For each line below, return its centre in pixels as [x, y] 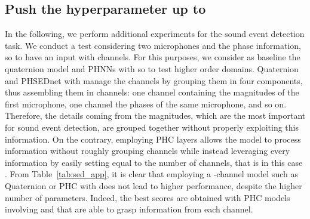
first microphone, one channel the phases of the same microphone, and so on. [146, 104]
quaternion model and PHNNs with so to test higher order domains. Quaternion [152, 68]
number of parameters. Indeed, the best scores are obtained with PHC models [148, 197]
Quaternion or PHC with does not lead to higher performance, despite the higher [154, 185]
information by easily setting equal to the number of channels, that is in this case [154, 162]
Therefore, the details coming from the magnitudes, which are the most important [155, 115]
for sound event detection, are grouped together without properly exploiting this [152, 127]
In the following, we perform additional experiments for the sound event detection [155, 34]
